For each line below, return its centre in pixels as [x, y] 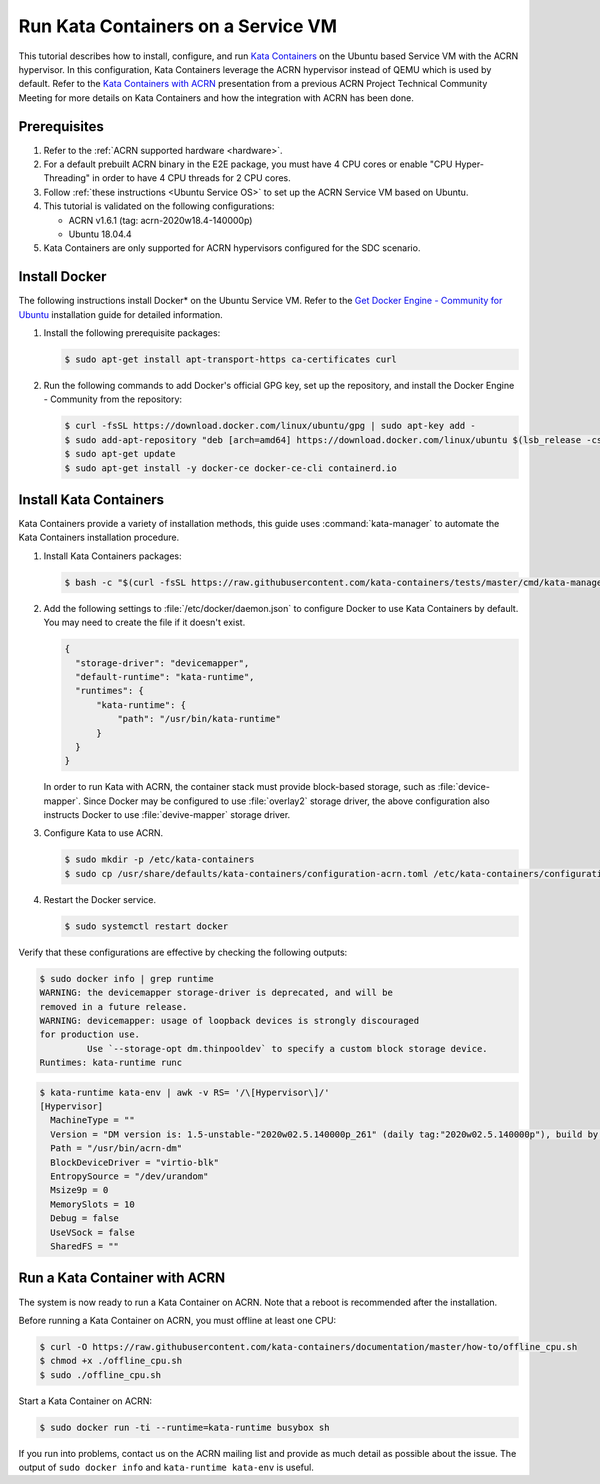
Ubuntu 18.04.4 [100, 234]
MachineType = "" [92, 1120]
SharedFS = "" [85, 1246]
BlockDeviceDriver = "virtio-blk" [135, 1162]
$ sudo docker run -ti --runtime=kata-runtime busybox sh [184, 1427]
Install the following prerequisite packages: [132, 333]
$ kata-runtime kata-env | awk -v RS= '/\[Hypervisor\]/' [184, 1092]
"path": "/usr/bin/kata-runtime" [199, 719]
